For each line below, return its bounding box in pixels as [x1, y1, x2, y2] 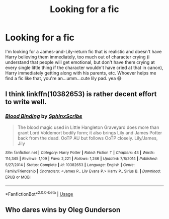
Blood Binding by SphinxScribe [5, 113, 82, 120]
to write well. [5, 98, 47, 106]
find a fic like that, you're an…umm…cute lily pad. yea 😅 [5, 75, 122, 81]
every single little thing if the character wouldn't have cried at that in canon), [5, 64, 163, 70]
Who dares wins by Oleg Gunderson [5, 205, 121, 214]
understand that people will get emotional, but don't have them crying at [5, 59, 155, 65]
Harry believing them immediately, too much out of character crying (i [5, 54, 150, 60]
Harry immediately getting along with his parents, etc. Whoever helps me [5, 69, 156, 76]
